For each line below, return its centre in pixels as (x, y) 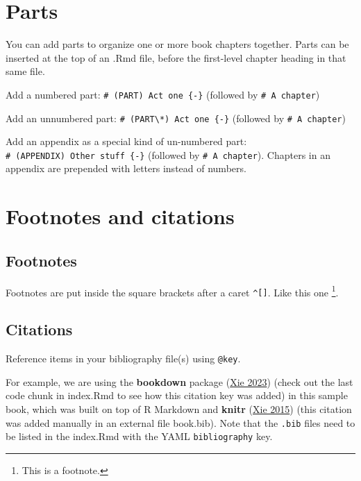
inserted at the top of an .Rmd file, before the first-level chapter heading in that (176, 57)
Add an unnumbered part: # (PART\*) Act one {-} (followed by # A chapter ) (176, 118)
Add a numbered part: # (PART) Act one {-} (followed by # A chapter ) (163, 94)
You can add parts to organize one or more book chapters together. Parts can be (177, 44)
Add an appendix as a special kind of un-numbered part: (126, 141)
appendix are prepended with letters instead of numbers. (126, 168)
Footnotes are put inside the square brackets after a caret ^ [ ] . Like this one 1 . (172, 291)
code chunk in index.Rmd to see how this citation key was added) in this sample (177, 395)
